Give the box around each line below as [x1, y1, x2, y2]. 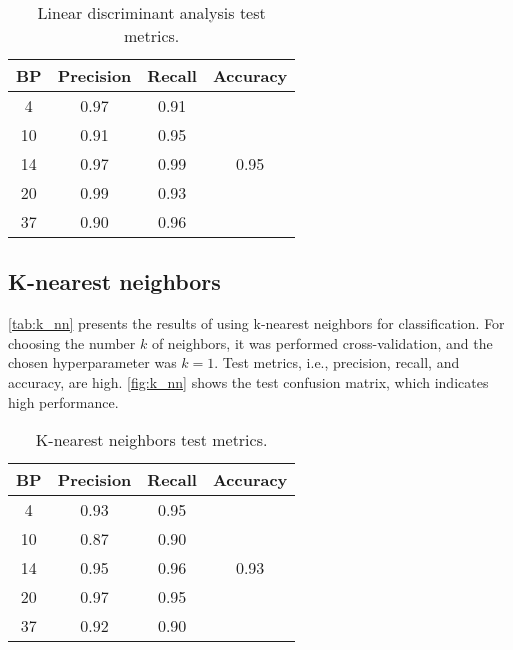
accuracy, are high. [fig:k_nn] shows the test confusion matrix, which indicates [8, 371, 489, 392]
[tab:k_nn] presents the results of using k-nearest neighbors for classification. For [8, 313, 505, 334]
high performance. [8, 391, 119, 412]
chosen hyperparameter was [8, 352, 177, 373]
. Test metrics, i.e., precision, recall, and [214, 352, 460, 373]
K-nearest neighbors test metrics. [35, 428, 268, 452]
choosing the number [8, 332, 136, 353]
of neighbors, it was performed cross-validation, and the [151, 332, 493, 353]
